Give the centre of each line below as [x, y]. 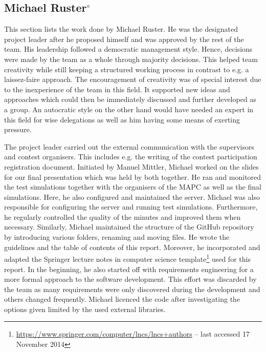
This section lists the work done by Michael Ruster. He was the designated [121, 29]
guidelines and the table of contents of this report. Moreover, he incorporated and [132, 247]
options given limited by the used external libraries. [85, 309]
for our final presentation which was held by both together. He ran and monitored [133, 177]
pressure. [18, 129]
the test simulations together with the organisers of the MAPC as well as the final [133, 187]
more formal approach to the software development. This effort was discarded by [130, 279]
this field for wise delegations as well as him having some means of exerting [122, 119]
